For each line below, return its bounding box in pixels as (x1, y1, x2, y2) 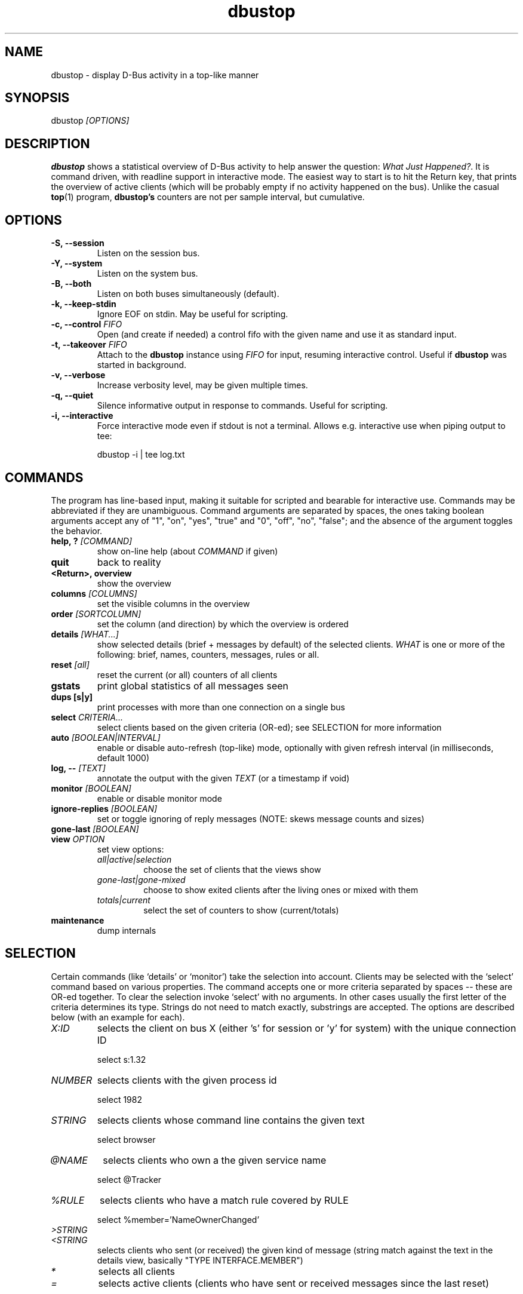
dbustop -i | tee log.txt (97, 449, 185, 460)
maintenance (51, 915, 104, 925)
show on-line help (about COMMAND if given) (97, 545, 278, 556)
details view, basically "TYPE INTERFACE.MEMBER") (97, 1255, 303, 1265)
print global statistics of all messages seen (97, 679, 289, 692)
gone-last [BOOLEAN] (51, 823, 139, 834)
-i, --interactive (51, 410, 113, 421)
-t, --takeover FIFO (51, 339, 127, 350)
